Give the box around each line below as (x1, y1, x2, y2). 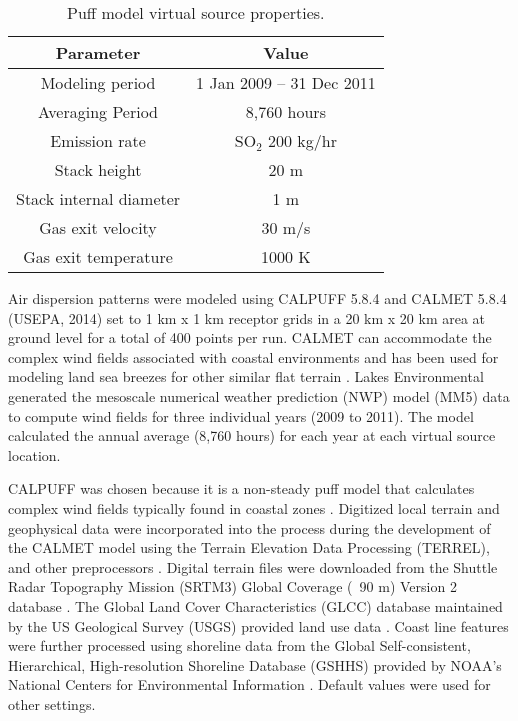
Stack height (54, 158, 142, 181)
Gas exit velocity (39, 216, 157, 239)
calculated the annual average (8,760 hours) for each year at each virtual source (8, 425, 496, 446)
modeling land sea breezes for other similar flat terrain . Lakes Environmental (8, 366, 484, 387)
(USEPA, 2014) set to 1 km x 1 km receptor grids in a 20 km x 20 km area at (8, 307, 486, 328)
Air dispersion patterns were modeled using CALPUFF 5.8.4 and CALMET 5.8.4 (8, 288, 507, 308)
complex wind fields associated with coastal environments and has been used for (8, 346, 499, 367)
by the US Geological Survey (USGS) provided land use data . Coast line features (8, 615, 509, 636)
